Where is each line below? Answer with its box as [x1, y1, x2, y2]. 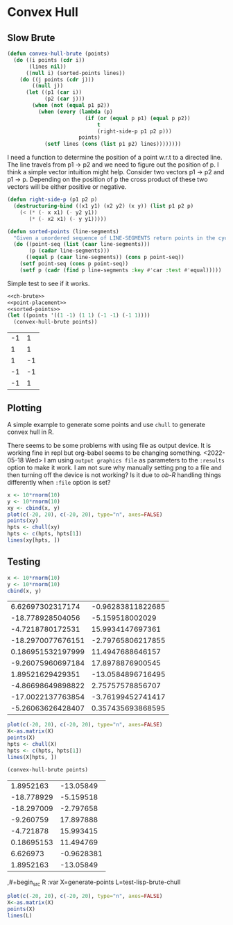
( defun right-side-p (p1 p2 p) [7, 196, 98, 203]
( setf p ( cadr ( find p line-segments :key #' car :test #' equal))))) [19, 267, 222, 274]
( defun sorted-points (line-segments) [7, 228, 119, 235]
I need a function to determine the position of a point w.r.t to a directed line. [7, 153, 223, 162]
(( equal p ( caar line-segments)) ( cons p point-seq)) [25, 254, 185, 261]
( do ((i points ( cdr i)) [13, 56, 85, 63]
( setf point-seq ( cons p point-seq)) [19, 260, 129, 267]
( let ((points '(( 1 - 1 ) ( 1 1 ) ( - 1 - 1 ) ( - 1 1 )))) [7, 312, 150, 319]
